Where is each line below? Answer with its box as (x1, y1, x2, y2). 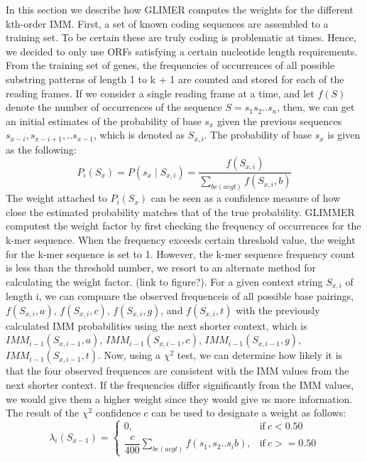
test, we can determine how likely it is (177, 348, 343, 362)
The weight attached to (6, 190, 107, 205)
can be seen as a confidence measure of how (150, 190, 341, 205)
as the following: (6, 141, 77, 156)
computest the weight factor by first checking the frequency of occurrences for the (6, 218, 361, 233)
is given (327, 127, 361, 142)
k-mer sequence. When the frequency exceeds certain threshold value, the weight (6, 232, 356, 247)
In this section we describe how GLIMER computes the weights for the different (6, 2, 354, 16)
